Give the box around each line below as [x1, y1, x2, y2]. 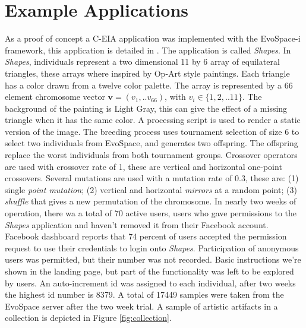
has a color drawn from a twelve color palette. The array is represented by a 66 [5, 78, 293, 91]
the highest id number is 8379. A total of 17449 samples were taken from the [5, 288, 284, 301]
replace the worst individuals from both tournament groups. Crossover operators [5, 149, 298, 161]
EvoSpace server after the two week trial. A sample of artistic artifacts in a [5, 299, 278, 312]
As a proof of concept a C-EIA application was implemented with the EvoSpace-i [5, 32, 301, 45]
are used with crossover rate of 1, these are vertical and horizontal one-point [5, 160, 282, 172]
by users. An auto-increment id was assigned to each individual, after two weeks [5, 276, 296, 289]
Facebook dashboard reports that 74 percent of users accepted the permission [5, 230, 287, 242]
